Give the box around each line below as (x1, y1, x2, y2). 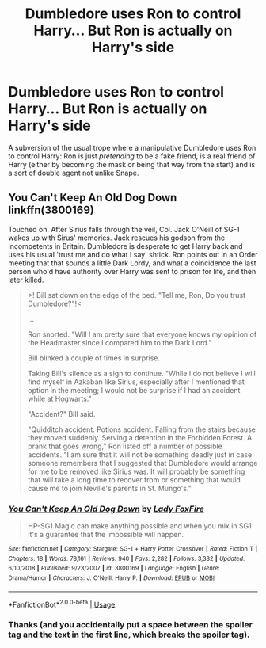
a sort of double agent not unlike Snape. (8, 168, 139, 177)
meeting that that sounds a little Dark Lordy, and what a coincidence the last (8, 258, 256, 268)
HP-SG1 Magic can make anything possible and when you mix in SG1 (27, 521, 252, 531)
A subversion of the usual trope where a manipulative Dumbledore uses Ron (8, 143, 256, 152)
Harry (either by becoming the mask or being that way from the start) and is (8, 159, 256, 169)
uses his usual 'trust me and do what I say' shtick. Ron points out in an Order (8, 250, 258, 259)
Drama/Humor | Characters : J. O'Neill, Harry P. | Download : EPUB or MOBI (8, 574, 215, 582)
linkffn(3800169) (8, 204, 95, 217)
